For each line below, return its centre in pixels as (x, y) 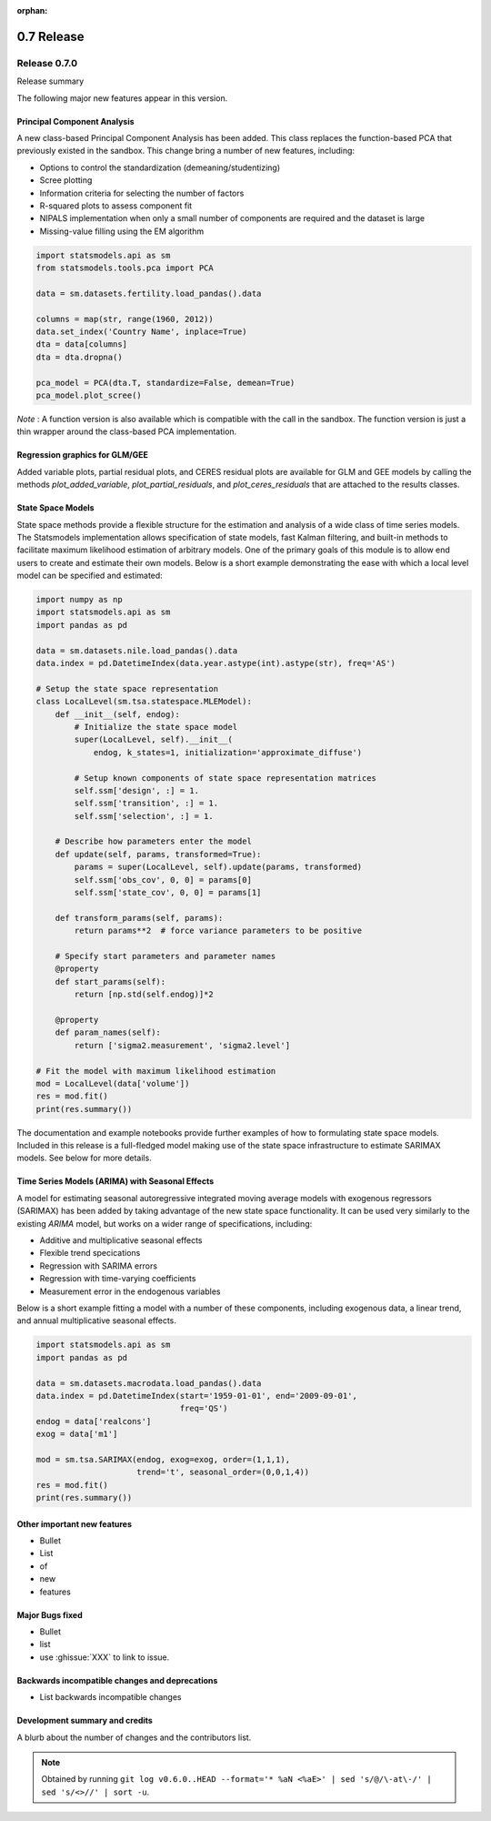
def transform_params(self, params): (139, 918)
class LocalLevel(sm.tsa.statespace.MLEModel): (144, 702)
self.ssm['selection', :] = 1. (144, 816)
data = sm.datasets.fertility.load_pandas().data (149, 293)
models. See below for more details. (84, 1158)
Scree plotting (66, 180)
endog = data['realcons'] (94, 1421)
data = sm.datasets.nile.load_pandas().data (137, 650)
